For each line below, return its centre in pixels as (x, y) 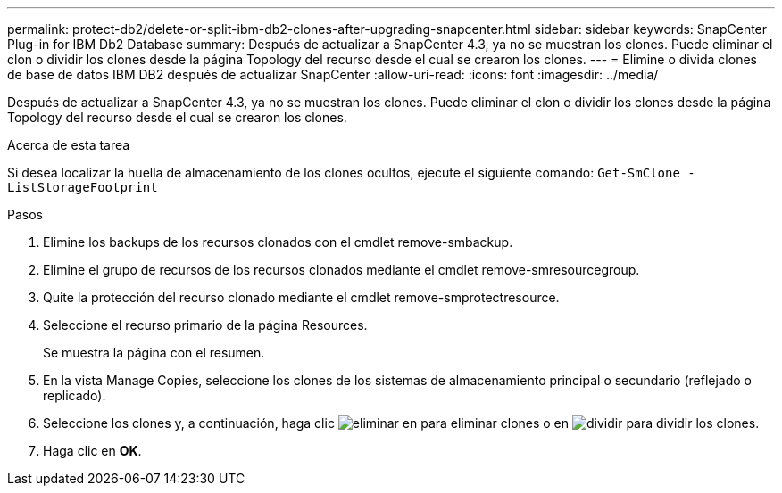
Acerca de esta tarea (69, 145)
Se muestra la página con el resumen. (154, 353)
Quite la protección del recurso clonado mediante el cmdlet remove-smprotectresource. (301, 297)
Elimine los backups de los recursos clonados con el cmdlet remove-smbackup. (278, 242)
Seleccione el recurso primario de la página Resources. (205, 325)
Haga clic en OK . (92, 451)
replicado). (75, 395)
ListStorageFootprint (83, 187)
